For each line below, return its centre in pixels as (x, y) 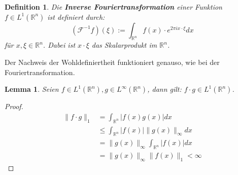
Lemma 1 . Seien (32, 89)
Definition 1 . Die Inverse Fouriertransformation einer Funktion (113, 7)
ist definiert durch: (76, 16)
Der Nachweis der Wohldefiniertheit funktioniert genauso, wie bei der (112, 62)
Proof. (14, 106)
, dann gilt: (164, 89)
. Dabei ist (59, 45)
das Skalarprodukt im (124, 45)
